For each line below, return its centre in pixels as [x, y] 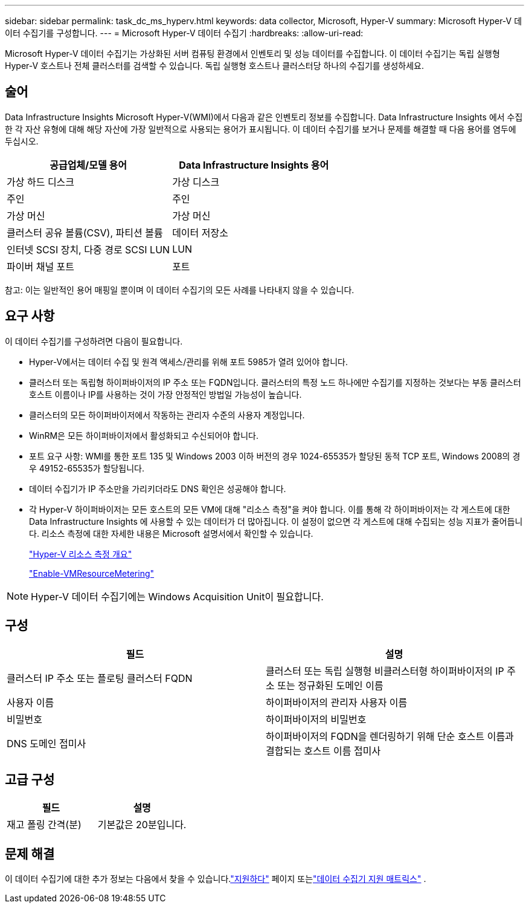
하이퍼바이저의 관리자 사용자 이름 [337, 702]
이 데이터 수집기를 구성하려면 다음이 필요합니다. [94, 341]
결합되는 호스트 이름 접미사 [323, 751]
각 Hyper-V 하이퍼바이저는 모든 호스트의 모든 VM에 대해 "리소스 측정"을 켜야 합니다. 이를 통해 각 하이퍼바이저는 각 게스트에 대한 [270, 509]
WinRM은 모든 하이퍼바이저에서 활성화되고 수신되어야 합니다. [144, 435]
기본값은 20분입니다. [142, 825]
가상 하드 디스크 [41, 182]
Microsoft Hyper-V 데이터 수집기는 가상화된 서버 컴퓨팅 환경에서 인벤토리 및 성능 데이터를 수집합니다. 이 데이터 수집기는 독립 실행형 [252, 54]
